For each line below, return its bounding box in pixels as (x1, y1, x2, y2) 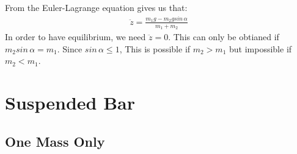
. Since (57, 42, 82, 55)
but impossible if (229, 42, 292, 55)
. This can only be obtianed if (168, 30, 279, 43)
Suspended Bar (5, 89, 136, 114)
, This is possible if (119, 42, 191, 55)
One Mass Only (5, 131, 105, 150)
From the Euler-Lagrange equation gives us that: (5, 1, 188, 14)
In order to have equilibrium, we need (5, 30, 146, 43)
